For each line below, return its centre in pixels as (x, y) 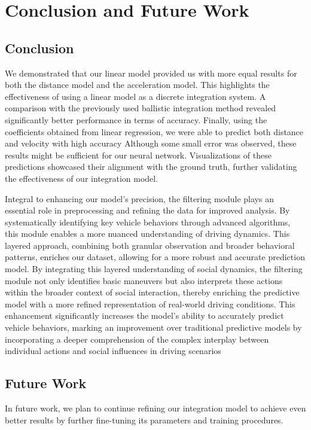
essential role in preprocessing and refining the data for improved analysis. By (147, 210)
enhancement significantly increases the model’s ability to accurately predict (144, 315)
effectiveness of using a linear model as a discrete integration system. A (135, 96)
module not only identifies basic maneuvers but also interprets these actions (144, 280)
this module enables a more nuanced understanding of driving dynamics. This (147, 234)
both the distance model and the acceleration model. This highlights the (137, 85)
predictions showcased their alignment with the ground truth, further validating (151, 167)
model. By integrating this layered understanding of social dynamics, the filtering (154, 269)
